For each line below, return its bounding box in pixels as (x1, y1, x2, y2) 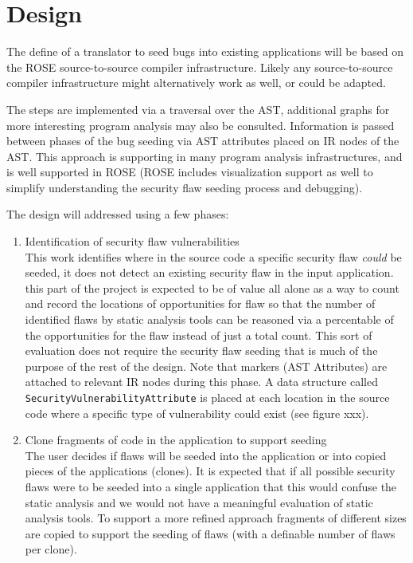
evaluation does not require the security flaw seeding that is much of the (25, 342, 378, 359)
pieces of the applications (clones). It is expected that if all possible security (25, 463, 395, 479)
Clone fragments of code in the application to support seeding (25, 431, 327, 448)
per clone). (25, 541, 77, 557)
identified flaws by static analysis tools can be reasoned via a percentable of (25, 311, 394, 328)
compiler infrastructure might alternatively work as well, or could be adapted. (6, 74, 386, 91)
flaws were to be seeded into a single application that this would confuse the (25, 478, 397, 495)
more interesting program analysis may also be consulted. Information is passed (6, 116, 395, 133)
